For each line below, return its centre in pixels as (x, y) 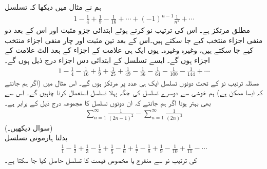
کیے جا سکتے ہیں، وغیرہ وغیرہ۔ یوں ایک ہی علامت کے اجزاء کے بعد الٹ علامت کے (129, 50)
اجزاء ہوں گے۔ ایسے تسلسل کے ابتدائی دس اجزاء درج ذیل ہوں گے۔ (107, 60)
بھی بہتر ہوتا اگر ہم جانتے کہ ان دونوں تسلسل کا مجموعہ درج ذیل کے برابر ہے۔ (108, 102)
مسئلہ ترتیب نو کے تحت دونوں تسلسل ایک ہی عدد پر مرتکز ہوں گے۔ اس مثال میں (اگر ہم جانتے (132, 82)
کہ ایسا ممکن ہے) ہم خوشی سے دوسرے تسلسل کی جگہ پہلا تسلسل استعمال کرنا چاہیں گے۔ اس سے (134, 92)
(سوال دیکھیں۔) (29, 127)
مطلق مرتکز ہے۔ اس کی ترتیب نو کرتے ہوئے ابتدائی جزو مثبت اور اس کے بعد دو (128, 30)
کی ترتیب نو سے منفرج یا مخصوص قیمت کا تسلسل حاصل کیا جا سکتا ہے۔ (101, 160)
